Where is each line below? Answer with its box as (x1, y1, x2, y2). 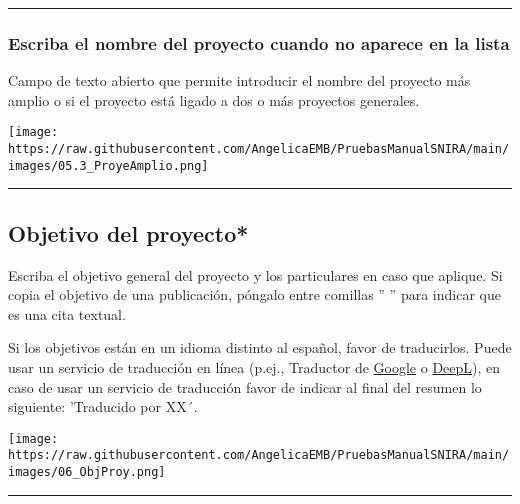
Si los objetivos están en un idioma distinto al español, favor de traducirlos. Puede (8, 337, 512, 358)
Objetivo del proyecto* (8, 217, 249, 248)
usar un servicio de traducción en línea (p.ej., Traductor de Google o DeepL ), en (8, 356, 501, 377)
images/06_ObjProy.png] (8, 465, 166, 480)
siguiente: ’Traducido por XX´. (8, 396, 198, 417)
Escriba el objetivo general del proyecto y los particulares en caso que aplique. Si (8, 264, 503, 285)
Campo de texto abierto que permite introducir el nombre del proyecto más (8, 70, 471, 91)
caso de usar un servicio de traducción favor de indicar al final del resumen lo (8, 376, 482, 397)
